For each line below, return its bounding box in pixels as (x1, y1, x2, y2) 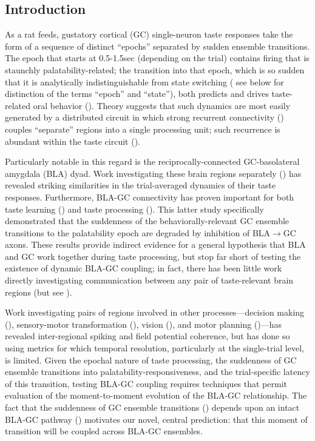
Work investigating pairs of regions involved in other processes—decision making (5, 306, 305, 319)
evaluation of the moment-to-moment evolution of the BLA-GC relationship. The (5, 389, 307, 402)
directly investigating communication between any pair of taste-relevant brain (5, 274, 294, 287)
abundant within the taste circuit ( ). (5, 134, 140, 147)
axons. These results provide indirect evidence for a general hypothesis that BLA (5, 238, 306, 251)
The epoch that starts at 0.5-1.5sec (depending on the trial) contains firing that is (5, 51, 310, 64)
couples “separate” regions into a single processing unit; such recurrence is (5, 122, 280, 135)
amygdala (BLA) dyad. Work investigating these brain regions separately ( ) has (5, 167, 302, 179)
